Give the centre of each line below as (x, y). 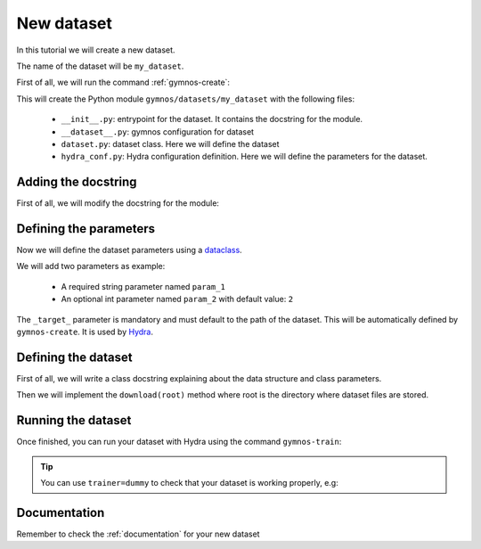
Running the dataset (74, 420)
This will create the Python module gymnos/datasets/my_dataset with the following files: (186, 99)
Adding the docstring (77, 182)
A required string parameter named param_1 (143, 286)
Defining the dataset (74, 357)
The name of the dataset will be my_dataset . (100, 66)
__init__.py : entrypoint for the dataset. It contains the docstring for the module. (212, 119)
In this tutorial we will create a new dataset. (96, 50)
